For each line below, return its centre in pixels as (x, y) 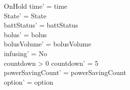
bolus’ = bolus (25, 34)
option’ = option (29, 82)
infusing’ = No (26, 53)
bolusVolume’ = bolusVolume (48, 44)
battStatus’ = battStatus (41, 25)
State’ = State (25, 15)
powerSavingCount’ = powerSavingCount (65, 72)
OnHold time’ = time (36, 6)
